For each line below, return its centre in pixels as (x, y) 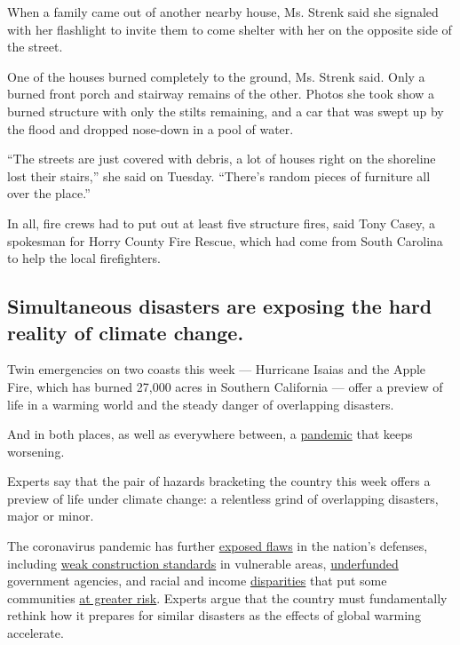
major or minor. (51, 516)
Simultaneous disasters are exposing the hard (220, 306)
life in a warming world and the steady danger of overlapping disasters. (201, 404)
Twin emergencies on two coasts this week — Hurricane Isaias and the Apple (217, 369)
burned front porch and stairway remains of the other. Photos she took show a (221, 94)
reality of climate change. (126, 332)
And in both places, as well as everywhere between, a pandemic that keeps (210, 434)
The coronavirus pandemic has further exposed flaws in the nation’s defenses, (218, 546)
